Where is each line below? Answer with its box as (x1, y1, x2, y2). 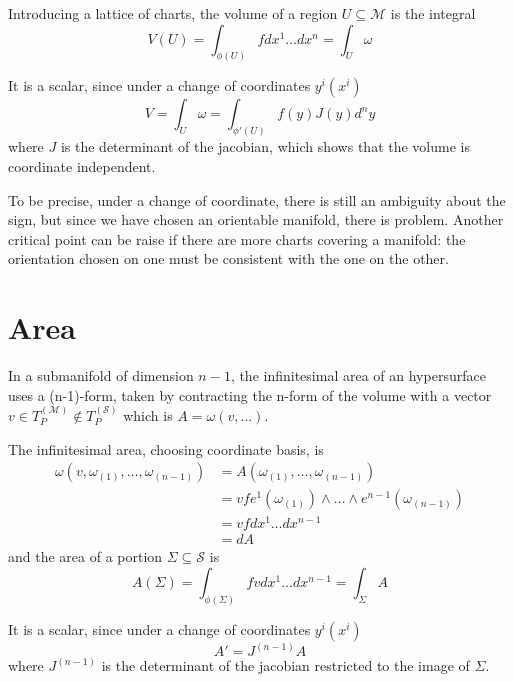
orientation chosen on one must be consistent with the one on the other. (8, 248, 449, 269)
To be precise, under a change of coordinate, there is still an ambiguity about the (8, 189, 506, 210)
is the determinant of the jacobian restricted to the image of (101, 655, 470, 676)
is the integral (390, 3, 476, 23)
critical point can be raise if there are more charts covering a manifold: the (8, 228, 466, 249)
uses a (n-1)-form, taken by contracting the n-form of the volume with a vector (8, 384, 492, 405)
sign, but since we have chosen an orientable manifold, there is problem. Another (8, 209, 504, 230)
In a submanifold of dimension (8, 365, 194, 385)
